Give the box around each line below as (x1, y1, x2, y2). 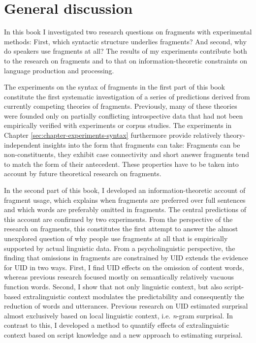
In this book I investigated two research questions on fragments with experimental (4, 27, 252, 37)
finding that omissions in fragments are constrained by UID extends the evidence (4, 252, 248, 263)
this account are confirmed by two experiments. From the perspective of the (4, 214, 233, 224)
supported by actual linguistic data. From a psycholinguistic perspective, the (4, 243, 235, 253)
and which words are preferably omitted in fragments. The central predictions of (4, 204, 247, 215)
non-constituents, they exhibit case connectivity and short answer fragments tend (4, 149, 249, 159)
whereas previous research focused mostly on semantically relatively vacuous (4, 272, 234, 282)
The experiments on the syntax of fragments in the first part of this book (4, 82, 225, 92)
